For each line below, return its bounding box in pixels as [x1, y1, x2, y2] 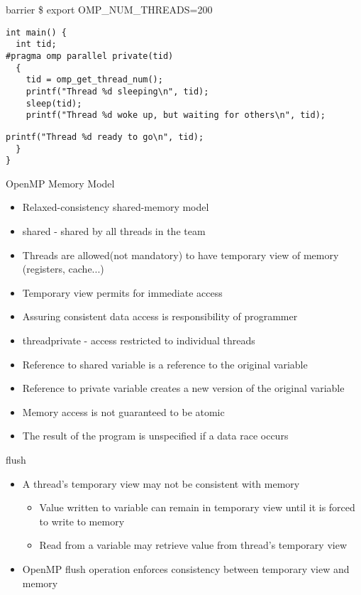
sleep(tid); [26, 98, 82, 109]
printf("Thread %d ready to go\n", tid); [6, 131, 204, 142]
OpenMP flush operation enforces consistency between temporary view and [22, 561, 350, 576]
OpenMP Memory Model [6, 175, 115, 190]
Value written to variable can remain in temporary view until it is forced [39, 500, 355, 515]
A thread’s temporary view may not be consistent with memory [22, 476, 300, 491]
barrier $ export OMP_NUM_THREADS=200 [6, 2, 213, 16]
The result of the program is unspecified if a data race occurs [22, 428, 289, 443]
